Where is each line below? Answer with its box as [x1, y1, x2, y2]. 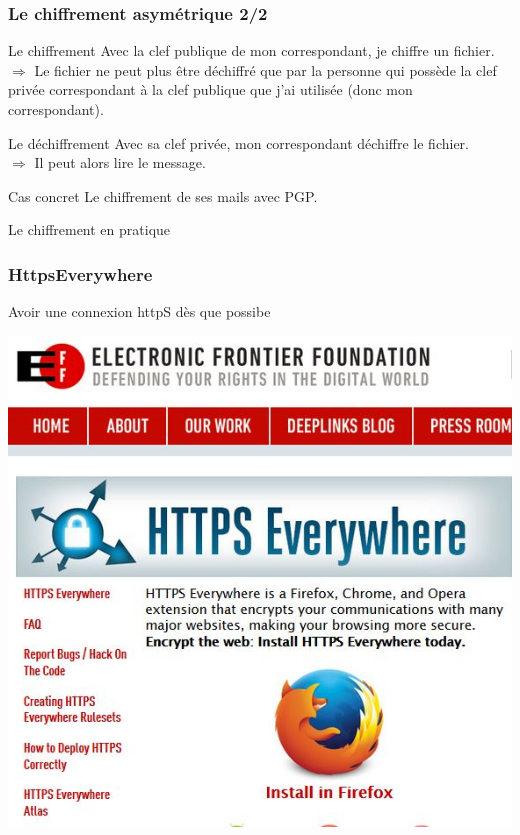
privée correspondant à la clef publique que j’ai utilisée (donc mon [8, 79, 413, 100]
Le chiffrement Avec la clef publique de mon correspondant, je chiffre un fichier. [8, 40, 495, 61]
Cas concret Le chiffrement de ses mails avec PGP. [8, 185, 318, 206]
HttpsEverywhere [8, 261, 153, 286]
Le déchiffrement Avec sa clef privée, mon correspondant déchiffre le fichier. [8, 132, 469, 153]
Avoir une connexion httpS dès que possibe [8, 301, 271, 322]
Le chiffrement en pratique [8, 219, 171, 240]
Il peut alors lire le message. [34, 152, 206, 173]
